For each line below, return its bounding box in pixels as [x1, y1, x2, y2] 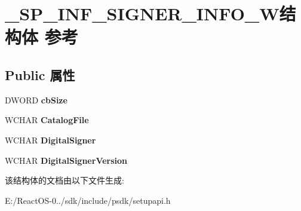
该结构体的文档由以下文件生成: [5, 174, 124, 186]
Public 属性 [5, 65, 75, 84]
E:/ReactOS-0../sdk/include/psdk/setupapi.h [5, 194, 171, 206]
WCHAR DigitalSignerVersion [5, 154, 128, 166]
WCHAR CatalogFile [5, 114, 89, 126]
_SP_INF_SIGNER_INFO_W [5, 1, 279, 26]
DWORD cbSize [5, 93, 67, 106]
